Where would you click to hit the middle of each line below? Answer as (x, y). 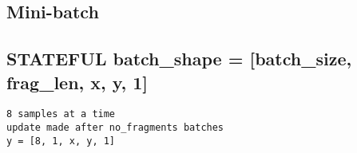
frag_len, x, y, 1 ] (77, 82)
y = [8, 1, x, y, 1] (61, 141)
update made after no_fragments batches (115, 128)
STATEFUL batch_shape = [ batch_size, (179, 59)
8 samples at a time (61, 114)
